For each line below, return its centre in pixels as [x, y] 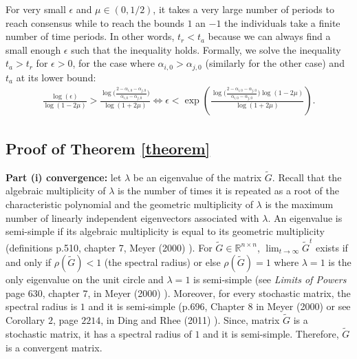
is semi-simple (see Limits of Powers [270, 279]
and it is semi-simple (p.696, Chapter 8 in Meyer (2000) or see [219, 306]
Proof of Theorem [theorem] [108, 148]
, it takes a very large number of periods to [244, 9]
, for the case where [113, 63]
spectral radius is [42, 306]
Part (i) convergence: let [64, 177]
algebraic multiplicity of [56, 191]
